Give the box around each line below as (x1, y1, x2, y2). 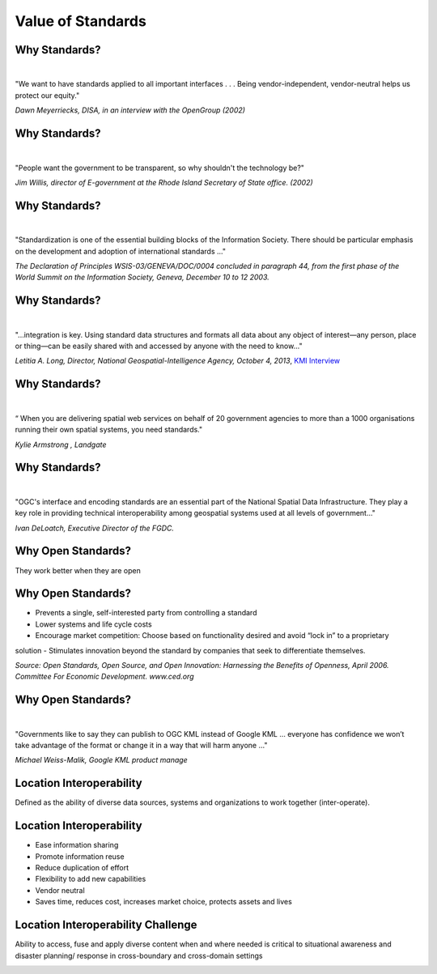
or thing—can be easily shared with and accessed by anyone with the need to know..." (15, 341, 303, 351)
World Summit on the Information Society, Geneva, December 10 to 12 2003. (15, 272, 270, 283)
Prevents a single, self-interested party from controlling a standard (35, 608, 257, 618)
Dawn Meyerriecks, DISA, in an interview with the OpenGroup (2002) (15, 105, 246, 115)
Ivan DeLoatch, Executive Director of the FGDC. (15, 523, 174, 533)
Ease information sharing (35, 840, 119, 850)
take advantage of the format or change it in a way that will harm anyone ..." (15, 741, 268, 751)
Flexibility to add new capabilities (35, 874, 146, 884)
